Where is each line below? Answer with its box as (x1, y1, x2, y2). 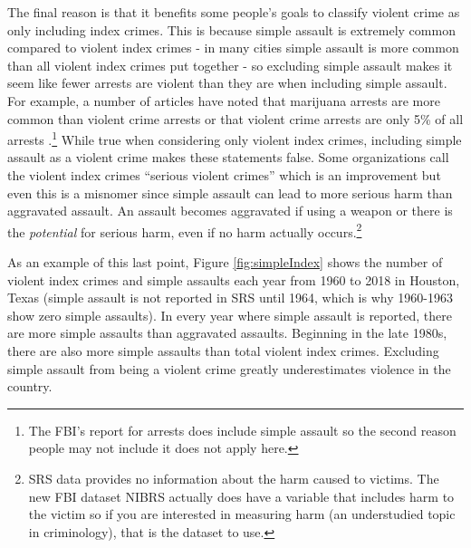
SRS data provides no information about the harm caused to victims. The (28, 468, 439, 487)
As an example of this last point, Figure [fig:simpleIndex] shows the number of (7, 253, 443, 272)
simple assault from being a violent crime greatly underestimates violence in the (7, 359, 451, 378)
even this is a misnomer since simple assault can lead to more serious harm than (7, 183, 453, 202)
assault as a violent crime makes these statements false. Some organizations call (7, 148, 449, 167)
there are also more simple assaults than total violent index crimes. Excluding (7, 341, 439, 360)
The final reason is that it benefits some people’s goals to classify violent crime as (7, 3, 460, 21)
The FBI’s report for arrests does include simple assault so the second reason (28, 420, 457, 439)
